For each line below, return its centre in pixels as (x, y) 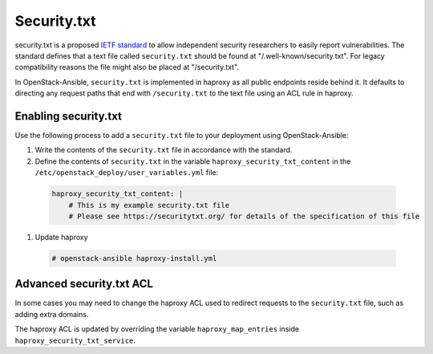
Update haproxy (61, 237)
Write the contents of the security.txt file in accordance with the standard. (164, 150)
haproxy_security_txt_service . (75, 340)
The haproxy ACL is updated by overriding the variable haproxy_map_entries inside (157, 329)
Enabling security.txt (68, 116)
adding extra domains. (52, 314)
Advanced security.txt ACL (84, 284)
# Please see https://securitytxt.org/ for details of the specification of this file (244, 216)
